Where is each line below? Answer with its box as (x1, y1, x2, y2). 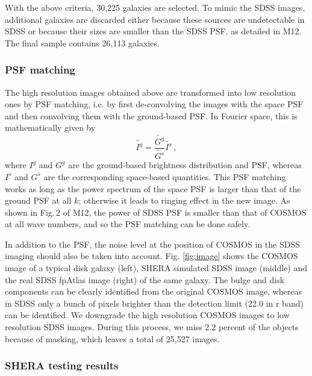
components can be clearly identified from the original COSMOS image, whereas (5, 285, 302, 298)
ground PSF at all (5, 194, 72, 207)
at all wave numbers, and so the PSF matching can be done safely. (5, 218, 251, 230)
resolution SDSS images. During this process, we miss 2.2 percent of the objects (5, 321, 299, 333)
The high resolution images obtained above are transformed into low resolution (5, 86, 296, 98)
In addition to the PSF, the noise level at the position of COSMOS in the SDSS (5, 237, 301, 250)
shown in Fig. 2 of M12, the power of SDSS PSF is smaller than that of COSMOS (5, 205, 307, 218)
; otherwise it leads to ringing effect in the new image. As (78, 194, 290, 207)
